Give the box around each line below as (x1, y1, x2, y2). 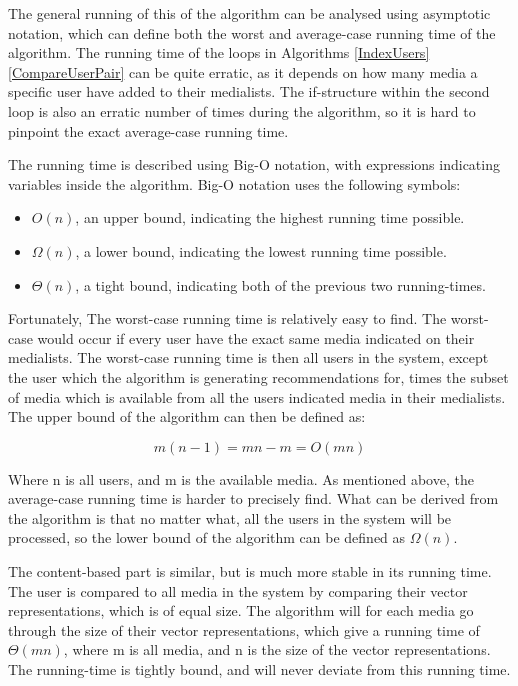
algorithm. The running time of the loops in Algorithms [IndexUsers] (8, 42, 430, 63)
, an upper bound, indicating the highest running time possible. (75, 207, 465, 228)
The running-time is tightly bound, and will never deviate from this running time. (8, 659, 511, 680)
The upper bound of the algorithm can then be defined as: (8, 406, 366, 427)
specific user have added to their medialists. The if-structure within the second (8, 81, 490, 102)
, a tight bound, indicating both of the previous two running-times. (75, 274, 486, 295)
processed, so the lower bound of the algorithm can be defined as (8, 527, 406, 548)
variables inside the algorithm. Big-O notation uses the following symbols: (8, 173, 461, 194)
